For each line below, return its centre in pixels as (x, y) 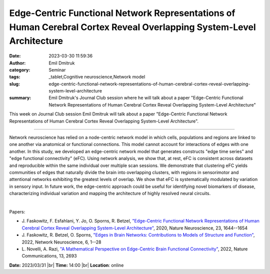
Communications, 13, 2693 (49, 256)
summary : (20, 98)
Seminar (57, 69)
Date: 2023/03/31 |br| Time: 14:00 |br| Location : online (66, 265)
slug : (14, 84)
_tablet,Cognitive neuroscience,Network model (97, 77)
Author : (17, 63)
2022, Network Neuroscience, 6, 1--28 (61, 242)
